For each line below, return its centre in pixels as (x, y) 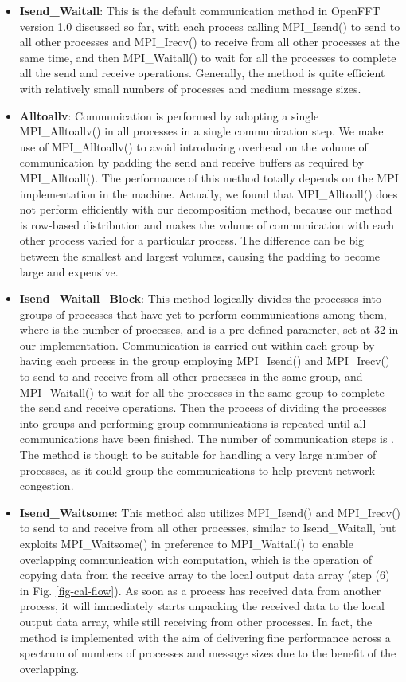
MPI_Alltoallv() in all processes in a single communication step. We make (201, 131)
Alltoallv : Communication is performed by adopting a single (169, 115)
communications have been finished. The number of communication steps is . (207, 439)
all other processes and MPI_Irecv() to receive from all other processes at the (209, 42)
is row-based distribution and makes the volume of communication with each (207, 224)
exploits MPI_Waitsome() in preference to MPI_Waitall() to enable (186, 543)
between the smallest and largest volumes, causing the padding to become (200, 255)
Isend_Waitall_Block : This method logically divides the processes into (200, 298)
